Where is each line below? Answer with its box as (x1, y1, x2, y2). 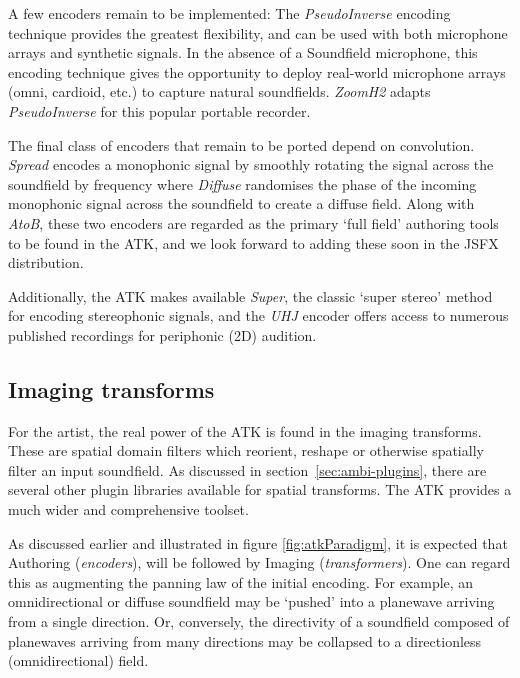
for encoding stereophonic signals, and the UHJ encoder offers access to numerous (8, 305, 509, 326)
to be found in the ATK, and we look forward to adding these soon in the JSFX (8, 232, 499, 253)
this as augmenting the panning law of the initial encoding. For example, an (8, 571, 474, 592)
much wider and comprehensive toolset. (8, 499, 249, 520)
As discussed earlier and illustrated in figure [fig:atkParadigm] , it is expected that (8, 532, 508, 553)
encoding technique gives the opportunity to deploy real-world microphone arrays (8, 61, 506, 82)
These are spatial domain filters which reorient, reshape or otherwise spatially (8, 440, 484, 461)
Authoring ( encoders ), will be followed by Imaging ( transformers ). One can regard (8, 552, 511, 573)
